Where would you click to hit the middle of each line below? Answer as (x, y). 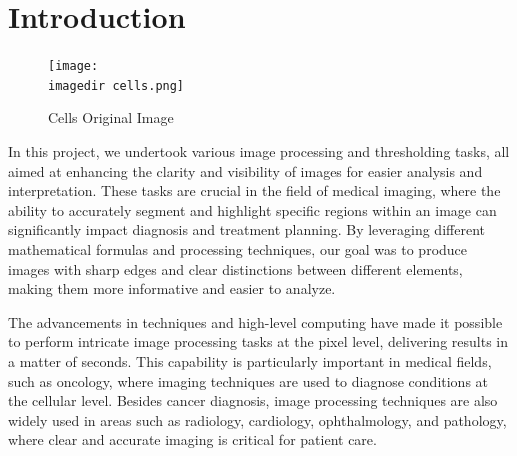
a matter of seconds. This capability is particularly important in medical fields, (250, 360)
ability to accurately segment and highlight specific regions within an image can (252, 209)
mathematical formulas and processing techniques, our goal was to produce (238, 249)
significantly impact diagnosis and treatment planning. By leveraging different (246, 229)
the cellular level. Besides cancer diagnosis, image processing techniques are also (253, 400)
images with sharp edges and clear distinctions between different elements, (235, 268)
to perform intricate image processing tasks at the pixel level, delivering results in (258, 341)
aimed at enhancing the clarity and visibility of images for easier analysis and (245, 170)
